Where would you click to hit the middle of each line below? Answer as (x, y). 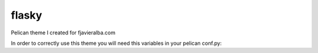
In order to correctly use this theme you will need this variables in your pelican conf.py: (116, 43)
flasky (26, 15)
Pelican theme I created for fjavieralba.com (63, 33)
